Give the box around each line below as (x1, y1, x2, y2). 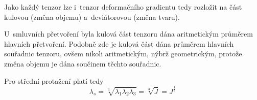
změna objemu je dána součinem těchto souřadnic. (4, 58, 161, 69)
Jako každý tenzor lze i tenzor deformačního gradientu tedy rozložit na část (4, 2, 242, 12)
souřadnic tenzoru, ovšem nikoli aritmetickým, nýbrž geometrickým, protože (4, 48, 242, 59)
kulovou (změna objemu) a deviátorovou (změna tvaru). (4, 11, 180, 22)
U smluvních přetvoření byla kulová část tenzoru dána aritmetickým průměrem (4, 28, 253, 39)
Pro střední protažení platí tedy (4, 75, 104, 86)
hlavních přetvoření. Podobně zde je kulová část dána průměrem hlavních (4, 38, 234, 49)
